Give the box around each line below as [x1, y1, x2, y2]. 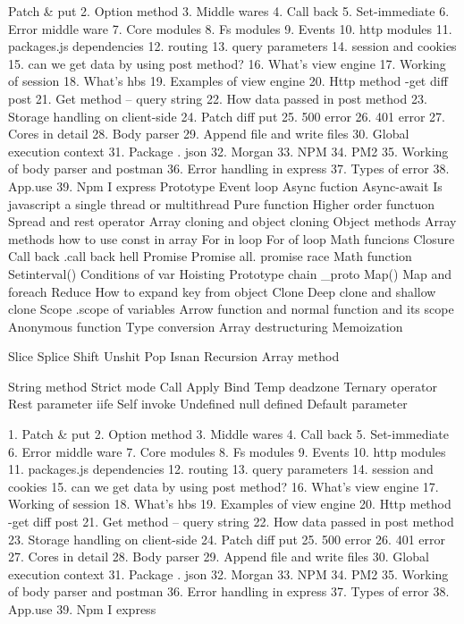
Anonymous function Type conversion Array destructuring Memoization [8, 316, 403, 335]
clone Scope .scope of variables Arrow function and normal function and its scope [8, 299, 454, 318]
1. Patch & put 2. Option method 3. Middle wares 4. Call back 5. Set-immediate [8, 425, 450, 443]
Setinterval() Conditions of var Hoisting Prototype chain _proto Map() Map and [8, 264, 452, 282]
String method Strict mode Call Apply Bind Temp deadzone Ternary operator [8, 376, 437, 395]
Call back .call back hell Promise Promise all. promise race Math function [8, 247, 412, 266]
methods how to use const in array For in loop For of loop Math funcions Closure [8, 229, 455, 248]
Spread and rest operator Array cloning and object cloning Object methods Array [8, 212, 457, 231]
